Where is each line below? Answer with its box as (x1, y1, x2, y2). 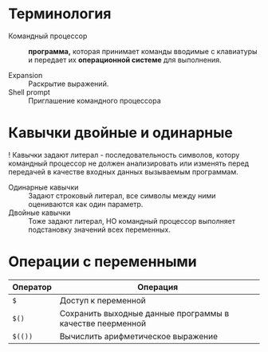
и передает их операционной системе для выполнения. (28, 55, 222, 65)
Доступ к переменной (59, 295, 146, 306)
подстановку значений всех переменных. (28, 225, 171, 234)
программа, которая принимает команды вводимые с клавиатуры (28, 46, 258, 56)
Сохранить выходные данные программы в (59, 307, 230, 319)
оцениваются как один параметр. (28, 199, 144, 209)
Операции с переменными (8, 252, 197, 271)
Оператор (12, 281, 52, 292)
